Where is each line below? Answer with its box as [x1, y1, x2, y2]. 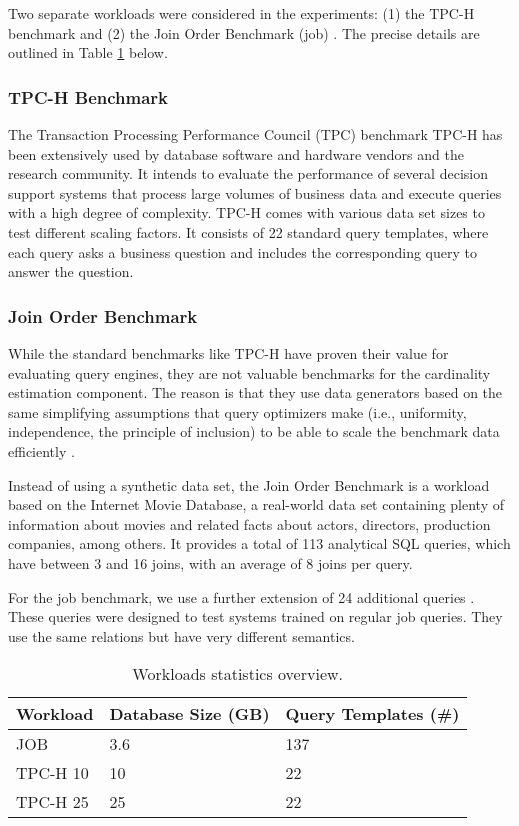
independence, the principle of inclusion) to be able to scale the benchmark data [8, 421, 500, 442]
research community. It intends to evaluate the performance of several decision [8, 163, 488, 184]
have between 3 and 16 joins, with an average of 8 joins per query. [8, 552, 413, 573]
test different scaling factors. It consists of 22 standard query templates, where [8, 221, 489, 242]
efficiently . [8, 440, 75, 461]
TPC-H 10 [16, 761, 89, 785]
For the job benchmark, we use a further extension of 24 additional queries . [8, 586, 475, 607]
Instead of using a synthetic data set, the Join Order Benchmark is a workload [8, 474, 490, 495]
